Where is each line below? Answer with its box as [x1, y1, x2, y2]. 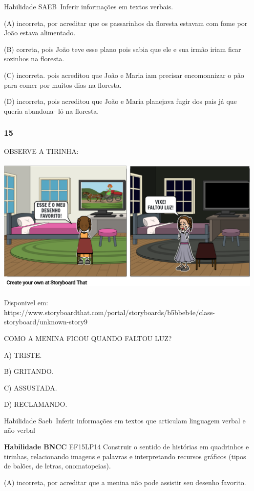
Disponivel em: [4, 297, 48, 308]
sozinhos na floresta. [4, 53, 64, 64]
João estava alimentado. [4, 27, 76, 38]
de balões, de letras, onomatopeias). [4, 461, 111, 471]
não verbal [4, 425, 35, 435]
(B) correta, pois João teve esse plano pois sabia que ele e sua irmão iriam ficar [4, 44, 241, 54]
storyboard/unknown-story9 [4, 317, 88, 327]
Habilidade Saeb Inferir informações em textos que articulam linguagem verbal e [4, 415, 246, 425]
